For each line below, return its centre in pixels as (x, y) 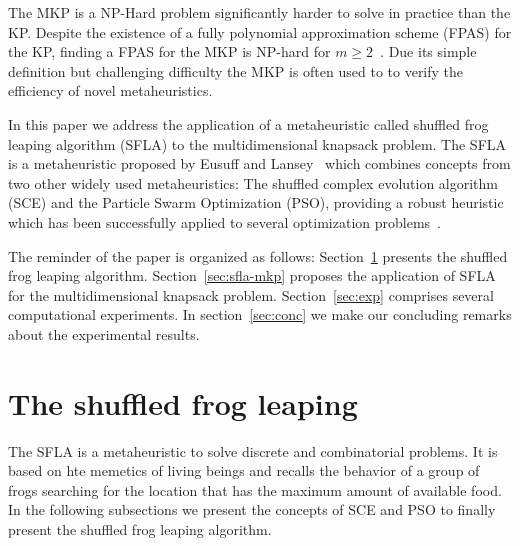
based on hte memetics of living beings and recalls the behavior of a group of (244, 470)
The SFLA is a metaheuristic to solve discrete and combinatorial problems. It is (253, 450)
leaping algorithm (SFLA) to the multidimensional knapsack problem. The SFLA (257, 143)
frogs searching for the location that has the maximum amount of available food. (255, 489)
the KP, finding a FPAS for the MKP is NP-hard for (169, 51)
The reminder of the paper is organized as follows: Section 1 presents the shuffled (258, 255)
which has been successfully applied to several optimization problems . (224, 221)
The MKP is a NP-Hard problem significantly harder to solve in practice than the (259, 12)
